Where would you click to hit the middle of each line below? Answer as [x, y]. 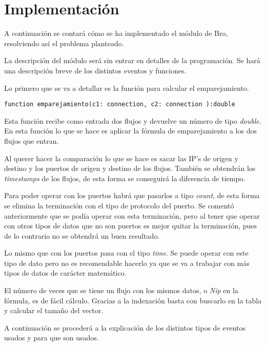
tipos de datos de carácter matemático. [65, 273]
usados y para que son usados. [52, 338]
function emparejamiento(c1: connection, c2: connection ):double [120, 104]
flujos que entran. [32, 140]
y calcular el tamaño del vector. [54, 310]
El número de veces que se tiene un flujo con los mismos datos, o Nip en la [121, 290]
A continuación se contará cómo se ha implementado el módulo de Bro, [116, 33]
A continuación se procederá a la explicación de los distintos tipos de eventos [125, 327]
